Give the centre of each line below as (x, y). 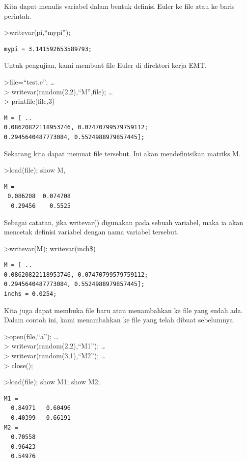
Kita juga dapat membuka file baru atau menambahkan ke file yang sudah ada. (123, 310)
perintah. (18, 15)
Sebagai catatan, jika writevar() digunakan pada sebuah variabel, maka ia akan (124, 222)
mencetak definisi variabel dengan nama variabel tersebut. (92, 232)
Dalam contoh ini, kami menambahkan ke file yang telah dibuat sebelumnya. (120, 320)
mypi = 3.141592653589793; (48, 49)
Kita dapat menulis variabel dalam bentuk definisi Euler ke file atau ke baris (119, 6)
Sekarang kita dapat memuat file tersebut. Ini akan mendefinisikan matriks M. (122, 153)
